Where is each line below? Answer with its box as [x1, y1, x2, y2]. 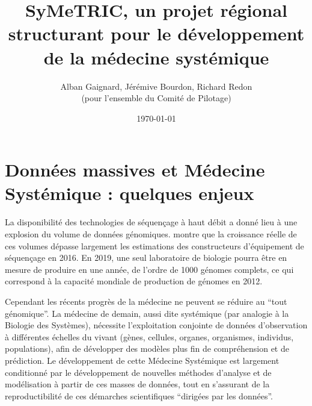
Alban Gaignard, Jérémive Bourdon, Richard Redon [60, 80, 252, 92]
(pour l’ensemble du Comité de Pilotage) [81, 92, 231, 104]
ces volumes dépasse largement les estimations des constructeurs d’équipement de [5, 239, 304, 252]
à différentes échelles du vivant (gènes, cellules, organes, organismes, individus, [5, 330, 294, 343]
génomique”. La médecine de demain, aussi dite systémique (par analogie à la [5, 307, 289, 319]
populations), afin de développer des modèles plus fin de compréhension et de [5, 342, 289, 355]
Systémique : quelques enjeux [5, 181, 254, 205]
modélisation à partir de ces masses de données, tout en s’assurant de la [5, 378, 270, 390]
